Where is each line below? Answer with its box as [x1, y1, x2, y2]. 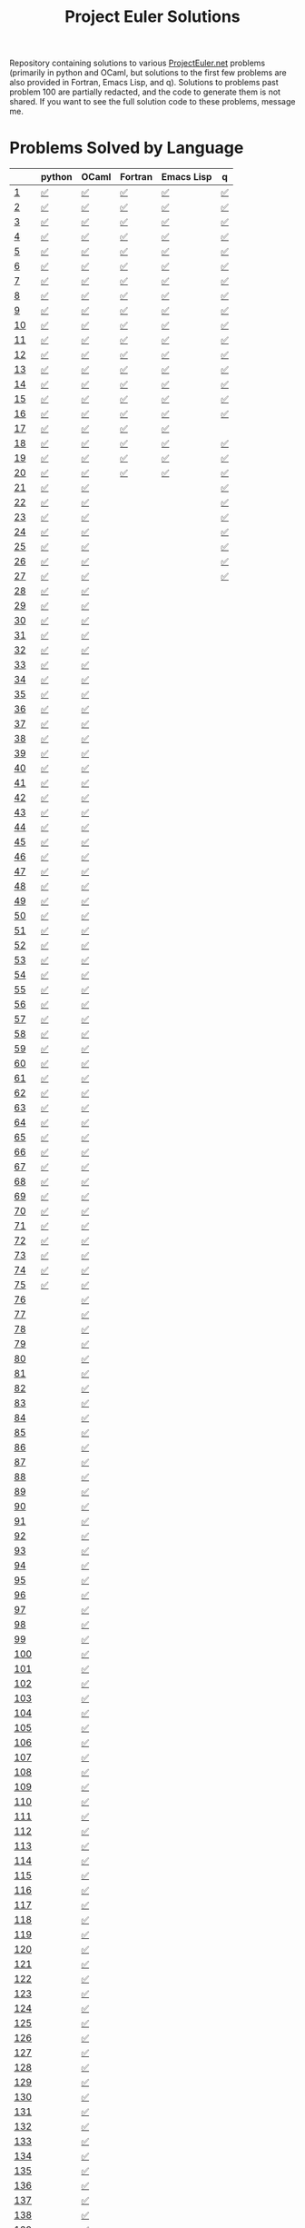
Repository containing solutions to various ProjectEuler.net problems [9, 57, 266, 69]
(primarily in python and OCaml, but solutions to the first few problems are [9, 67, 288, 78]
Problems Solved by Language [9, 138, 244, 158]
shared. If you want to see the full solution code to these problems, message [9, 96, 296, 107]
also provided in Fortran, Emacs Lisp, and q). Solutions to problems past [9, 77, 279, 88]
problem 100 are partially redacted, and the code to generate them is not [9, 86, 281, 97]
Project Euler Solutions [64, 6, 241, 27]
